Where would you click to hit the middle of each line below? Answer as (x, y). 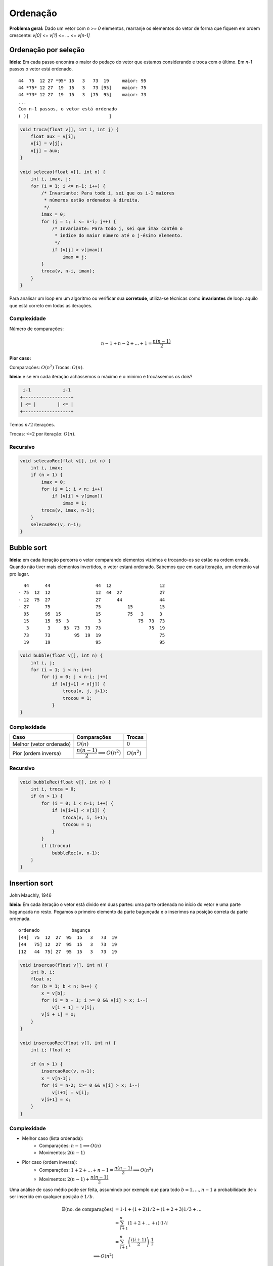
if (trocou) (56, 846)
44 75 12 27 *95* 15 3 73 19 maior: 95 (82, 81)
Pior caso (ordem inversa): (50, 1162)
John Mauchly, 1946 (30, 895)
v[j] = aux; (45, 150)
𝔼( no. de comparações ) (87, 1209)
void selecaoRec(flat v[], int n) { (65, 461)
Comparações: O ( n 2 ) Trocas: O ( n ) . (47, 367)
